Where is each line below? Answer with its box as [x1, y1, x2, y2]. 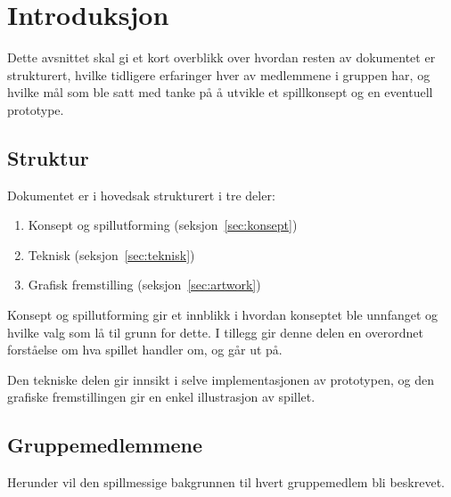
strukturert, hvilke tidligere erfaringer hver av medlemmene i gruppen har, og [7, 65, 430, 84]
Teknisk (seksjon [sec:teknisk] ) [28, 245, 195, 264]
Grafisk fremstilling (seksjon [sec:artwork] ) [28, 275, 261, 294]
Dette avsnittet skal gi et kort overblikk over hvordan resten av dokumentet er [7, 48, 436, 67]
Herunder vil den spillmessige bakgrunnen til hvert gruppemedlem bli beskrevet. [7, 473, 445, 492]
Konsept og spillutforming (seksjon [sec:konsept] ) [28, 216, 298, 234]
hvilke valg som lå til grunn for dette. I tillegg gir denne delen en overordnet [7, 322, 423, 341]
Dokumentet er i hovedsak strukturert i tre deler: [7, 185, 275, 204]
